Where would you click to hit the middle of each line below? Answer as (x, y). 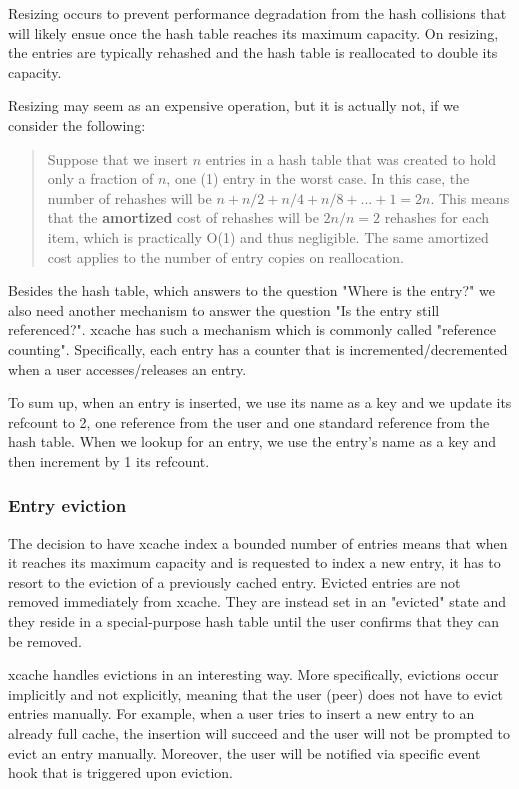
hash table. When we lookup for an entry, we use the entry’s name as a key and (252, 441)
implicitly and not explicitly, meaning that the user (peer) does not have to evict (255, 693)
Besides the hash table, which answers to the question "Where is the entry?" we (251, 290)
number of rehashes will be (129, 197)
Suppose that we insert (117, 158)
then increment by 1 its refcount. (109, 460)
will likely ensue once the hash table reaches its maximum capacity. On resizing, (253, 32)
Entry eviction (67, 505)
